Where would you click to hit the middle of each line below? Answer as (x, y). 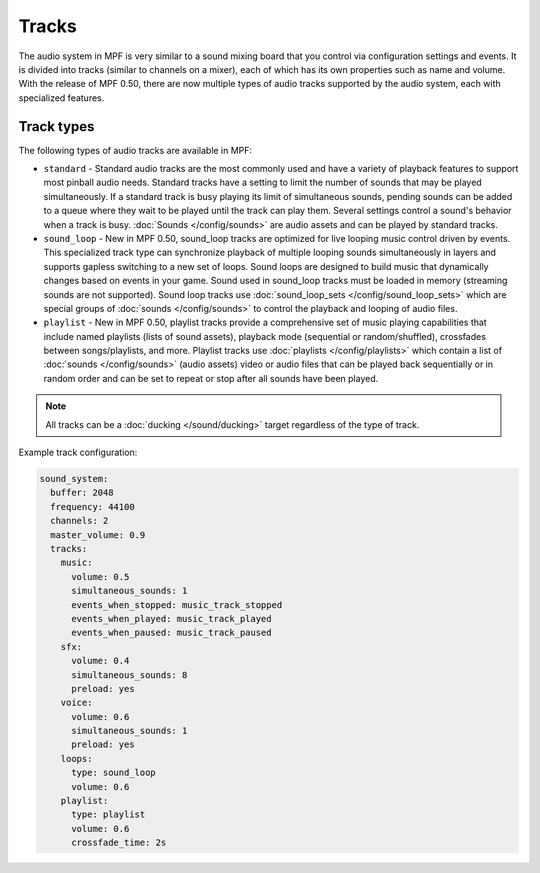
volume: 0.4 (100, 661)
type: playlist (108, 814)
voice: (76, 703)
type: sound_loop (114, 773)
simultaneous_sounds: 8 (129, 674)
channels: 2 (79, 521)
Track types (56, 126)
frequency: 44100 (92, 506)
